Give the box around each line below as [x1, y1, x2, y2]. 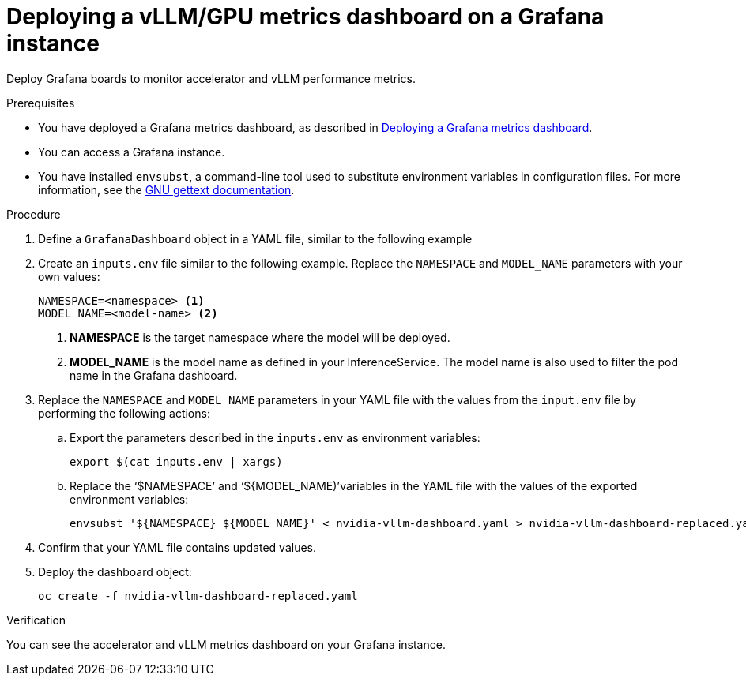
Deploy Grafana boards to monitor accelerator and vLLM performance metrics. [6, 71, 416, 85]
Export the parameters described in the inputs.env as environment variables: [70, 430, 480, 444]
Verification [6, 613, 66, 627]
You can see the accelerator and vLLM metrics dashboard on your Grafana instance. [6, 637, 446, 651]
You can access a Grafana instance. [38, 144, 225, 159]
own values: [38, 269, 100, 283]
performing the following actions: [38, 406, 210, 420]
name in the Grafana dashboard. [70, 368, 238, 382]
